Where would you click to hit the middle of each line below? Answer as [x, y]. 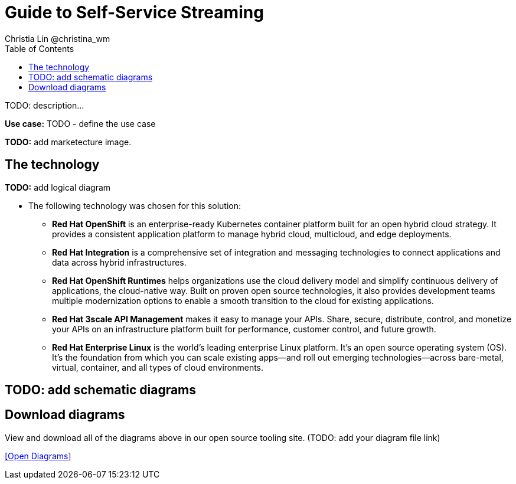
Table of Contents [40, 48]
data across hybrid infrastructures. [119, 262]
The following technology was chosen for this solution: [135, 205]
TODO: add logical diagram [58, 187]
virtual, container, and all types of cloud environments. [158, 367]
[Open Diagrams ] [38, 456]
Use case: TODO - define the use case [80, 123]
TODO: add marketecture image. [68, 142]
